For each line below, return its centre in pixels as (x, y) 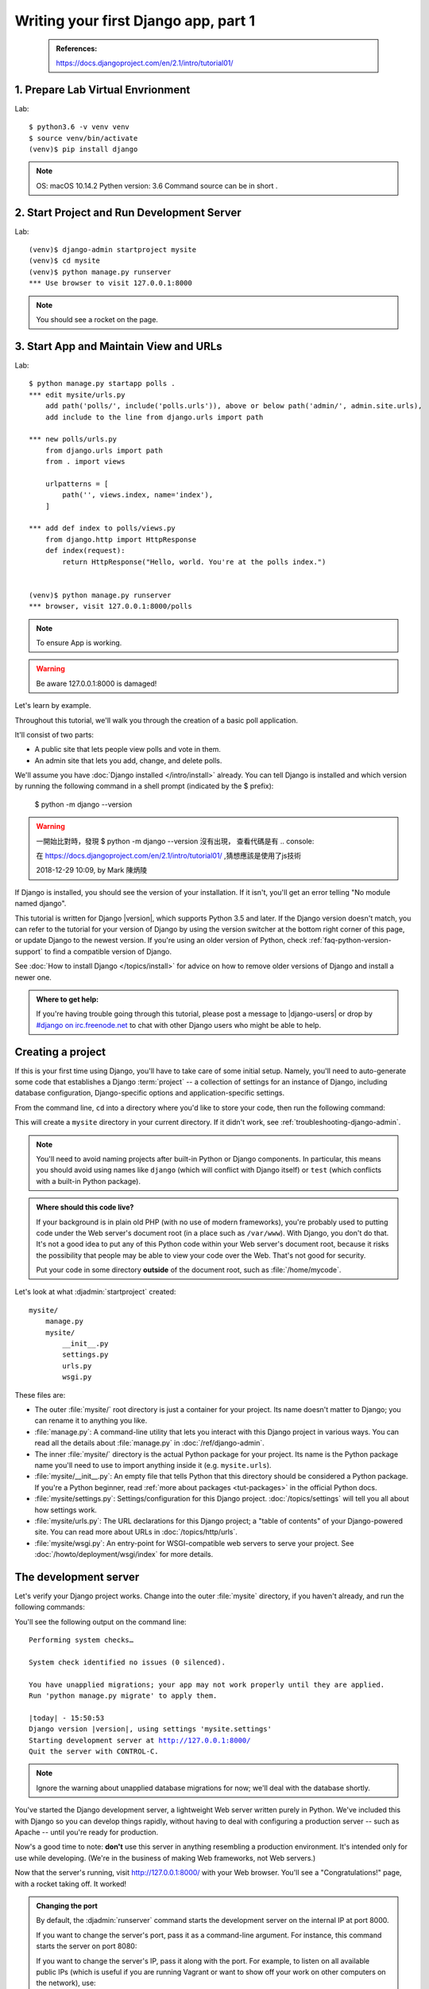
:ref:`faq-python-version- (350, 940)
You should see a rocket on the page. (97, 320)
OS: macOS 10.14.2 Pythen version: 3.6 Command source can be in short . (157, 185)
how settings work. (66, 1510)
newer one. (33, 977)
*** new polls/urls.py (73, 439)
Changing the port (67, 1905)
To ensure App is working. (79, 642)
